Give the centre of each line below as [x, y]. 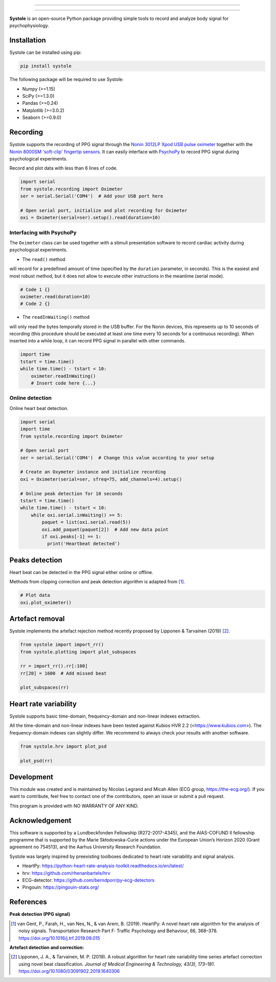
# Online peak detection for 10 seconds [71, 494]
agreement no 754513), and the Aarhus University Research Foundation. [86, 847]
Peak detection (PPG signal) [40, 914]
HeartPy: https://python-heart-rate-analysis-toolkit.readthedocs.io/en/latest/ [103, 866]
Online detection [31, 398]
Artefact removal [37, 619]
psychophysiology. [29, 26]
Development [31, 777]
